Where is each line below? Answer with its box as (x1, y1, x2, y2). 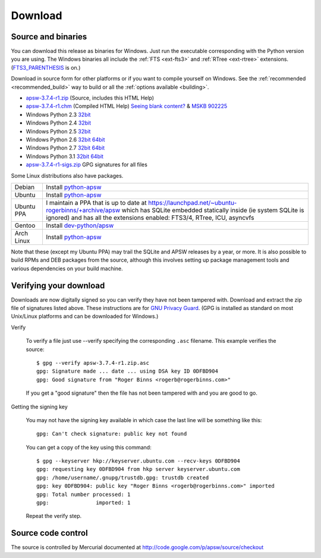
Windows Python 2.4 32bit (26, 119, 92, 126)
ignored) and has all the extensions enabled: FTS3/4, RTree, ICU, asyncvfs (45, 213, 254, 222)
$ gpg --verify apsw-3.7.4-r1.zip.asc (36, 359, 150, 366)
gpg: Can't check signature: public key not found (36, 430, 187, 438)
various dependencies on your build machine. (11, 265, 123, 272)
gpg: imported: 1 (36, 500, 131, 506)
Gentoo (14, 221, 36, 230)
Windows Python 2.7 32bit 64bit (26, 144, 105, 151)
